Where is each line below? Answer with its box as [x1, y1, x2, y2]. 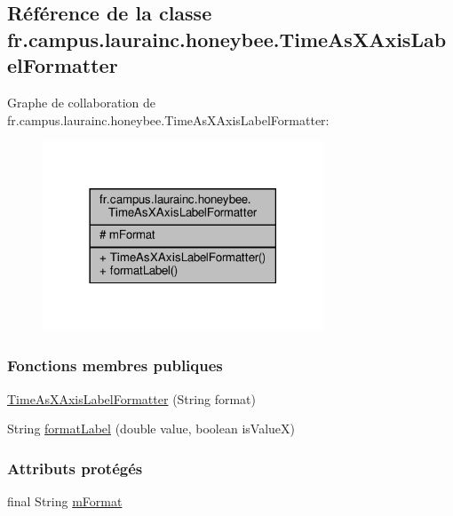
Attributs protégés [7, 456, 143, 479]
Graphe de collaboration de [7, 92, 156, 111]
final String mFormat [7, 492, 123, 511]
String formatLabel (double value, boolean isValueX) [7, 419, 295, 438]
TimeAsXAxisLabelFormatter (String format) [7, 389, 256, 408]
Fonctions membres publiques [7, 354, 223, 377]
